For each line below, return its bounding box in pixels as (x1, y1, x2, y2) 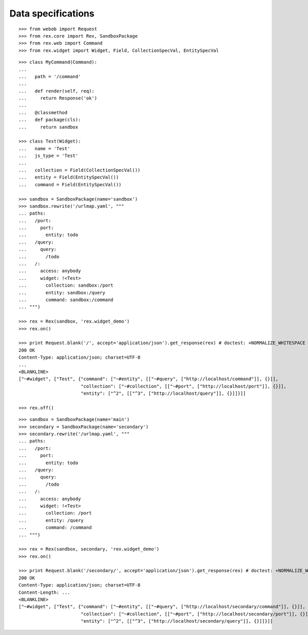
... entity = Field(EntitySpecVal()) (18, 174, 119, 180)
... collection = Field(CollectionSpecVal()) (18, 167, 141, 173)
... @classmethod (18, 110, 68, 115)
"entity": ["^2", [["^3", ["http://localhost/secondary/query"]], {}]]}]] (80, 618, 273, 624)
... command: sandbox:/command (18, 297, 114, 303)
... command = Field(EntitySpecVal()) (18, 182, 122, 187)
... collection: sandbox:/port (18, 283, 114, 288)
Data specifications (9, 8, 94, 19)
